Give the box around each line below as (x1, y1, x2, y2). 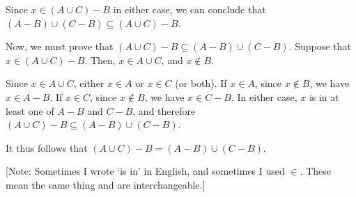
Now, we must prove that (6, 39, 114, 54)
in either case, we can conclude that (113, 2, 266, 16)
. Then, (84, 52, 116, 67)
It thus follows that (6, 140, 88, 155)
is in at (309, 89, 339, 104)
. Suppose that (288, 39, 351, 54)
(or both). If (175, 76, 227, 90)
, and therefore (132, 103, 196, 118)
